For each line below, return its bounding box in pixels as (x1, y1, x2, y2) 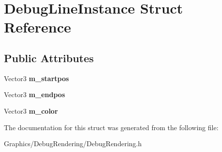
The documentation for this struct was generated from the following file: (4, 122, 219, 132)
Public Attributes (4, 50, 94, 65)
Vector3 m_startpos (4, 73, 69, 83)
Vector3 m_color (4, 105, 58, 116)
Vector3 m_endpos (4, 89, 65, 100)
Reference (4, 17, 71, 37)
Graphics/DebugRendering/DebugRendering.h (4, 138, 142, 149)
